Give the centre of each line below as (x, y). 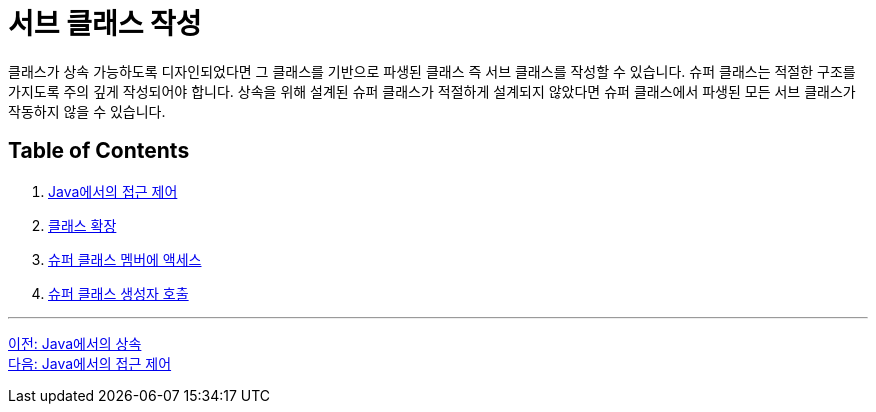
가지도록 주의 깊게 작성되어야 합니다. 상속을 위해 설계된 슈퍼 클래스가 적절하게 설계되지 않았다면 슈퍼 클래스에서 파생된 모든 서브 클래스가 (432, 91)
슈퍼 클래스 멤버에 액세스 (125, 259)
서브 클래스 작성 (105, 24)
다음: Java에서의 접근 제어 (90, 363)
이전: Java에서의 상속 (75, 343)
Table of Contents (99, 151)
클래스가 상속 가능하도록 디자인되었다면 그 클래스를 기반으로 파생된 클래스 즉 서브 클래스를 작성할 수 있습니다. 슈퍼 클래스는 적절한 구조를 (432, 71)
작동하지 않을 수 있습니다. (87, 111)
